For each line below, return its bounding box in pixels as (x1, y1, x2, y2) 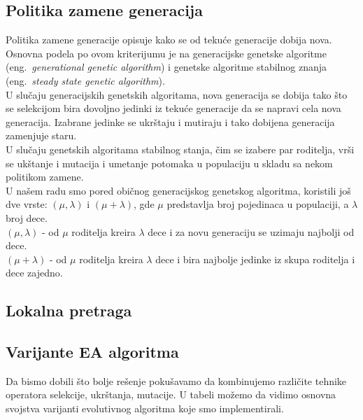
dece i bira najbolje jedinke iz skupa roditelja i (155, 251, 355, 266)
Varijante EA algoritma (6, 341, 179, 363)
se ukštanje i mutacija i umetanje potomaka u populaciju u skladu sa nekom (6, 155, 333, 170)
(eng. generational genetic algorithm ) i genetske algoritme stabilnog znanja (6, 59, 327, 74)
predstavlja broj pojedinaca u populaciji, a (166, 197, 349, 211)
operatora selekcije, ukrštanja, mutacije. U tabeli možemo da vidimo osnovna (6, 387, 336, 402)
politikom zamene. (6, 169, 84, 184)
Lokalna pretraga (6, 300, 132, 321)
